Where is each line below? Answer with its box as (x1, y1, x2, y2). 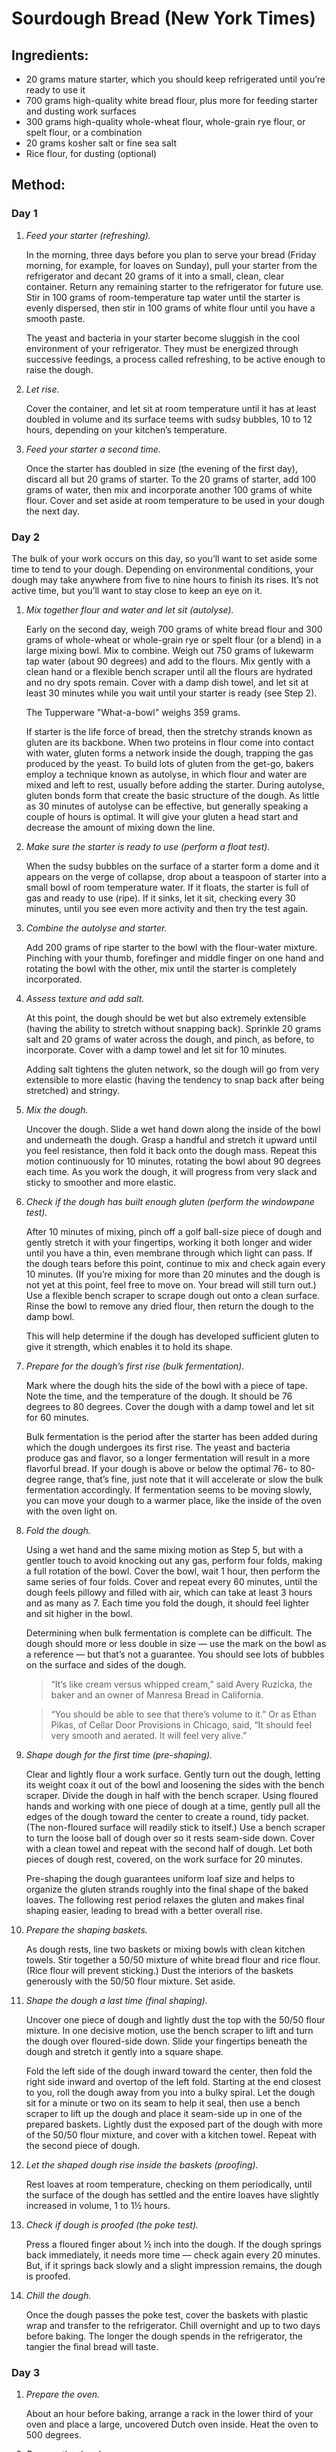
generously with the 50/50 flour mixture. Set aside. (25, 1975, 236, 1987)
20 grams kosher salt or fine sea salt (25, 137, 178, 149)
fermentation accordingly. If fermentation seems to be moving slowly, (25, 1483, 313, 1496)
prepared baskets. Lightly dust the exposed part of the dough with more (25, 2118, 323, 2130)
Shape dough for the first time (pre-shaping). (25, 1748, 213, 1761)
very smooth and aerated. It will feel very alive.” (50, 1729, 248, 1741)
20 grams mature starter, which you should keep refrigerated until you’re (25, 73, 326, 85)
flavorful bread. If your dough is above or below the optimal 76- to (25, 1462, 299, 1474)
